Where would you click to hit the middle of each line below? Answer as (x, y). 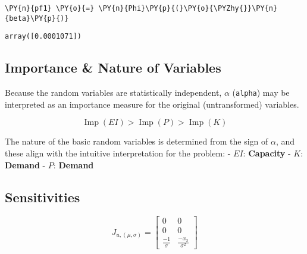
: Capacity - (267, 153)
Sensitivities (43, 197)
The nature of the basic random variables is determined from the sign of (137, 141)
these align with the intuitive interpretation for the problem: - (118, 153)
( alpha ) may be (261, 92)
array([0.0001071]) (43, 37)
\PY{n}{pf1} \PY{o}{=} (50, 8)
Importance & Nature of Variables (113, 68)
